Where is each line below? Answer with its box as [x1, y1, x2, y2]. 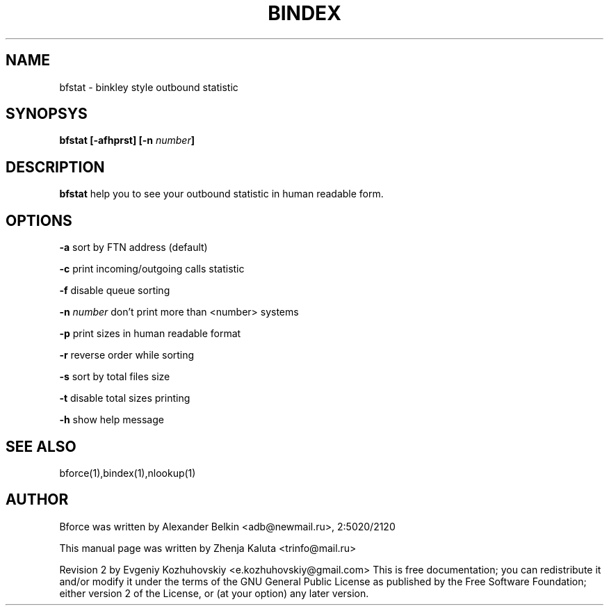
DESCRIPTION [6, 158, 105, 176]
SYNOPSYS [6, 105, 88, 123]
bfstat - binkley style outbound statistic [59, 81, 238, 93]
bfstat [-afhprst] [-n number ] [59, 134, 195, 147]
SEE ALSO [6, 437, 76, 455]
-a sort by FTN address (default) [59, 241, 208, 254]
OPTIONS [6, 211, 72, 229]
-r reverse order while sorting [59, 349, 195, 361]
